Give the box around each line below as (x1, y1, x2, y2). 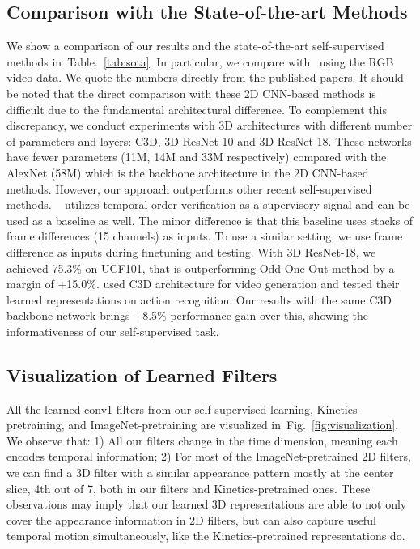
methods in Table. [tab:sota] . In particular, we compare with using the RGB (6, 53, 394, 70)
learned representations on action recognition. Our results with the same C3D (6, 291, 392, 308)
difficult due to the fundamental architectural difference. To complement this (6, 100, 387, 117)
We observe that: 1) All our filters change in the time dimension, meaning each (6, 432, 398, 449)
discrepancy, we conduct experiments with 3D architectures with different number (6, 117, 413, 134)
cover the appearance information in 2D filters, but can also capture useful (6, 511, 376, 528)
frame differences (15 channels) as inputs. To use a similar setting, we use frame (6, 228, 403, 245)
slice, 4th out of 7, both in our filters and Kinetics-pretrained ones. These (6, 479, 371, 496)
